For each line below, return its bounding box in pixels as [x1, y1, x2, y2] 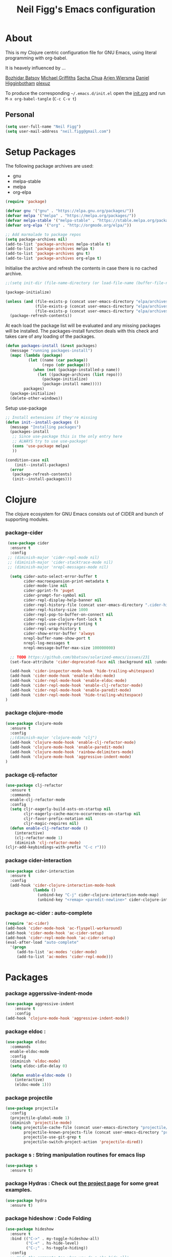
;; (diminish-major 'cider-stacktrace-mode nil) [7, 560, 114, 565]
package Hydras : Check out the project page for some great [5, 1180, 159, 1187]
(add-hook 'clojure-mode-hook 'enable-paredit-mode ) [10, 745, 125, 750]
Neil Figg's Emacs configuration [16, 4, 156, 15]
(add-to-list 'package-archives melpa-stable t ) [5, 241, 111, 247]
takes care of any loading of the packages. [5, 333, 96, 339]
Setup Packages [5, 146, 76, 157]
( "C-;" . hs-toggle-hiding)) [26, 1246, 88, 1251]
